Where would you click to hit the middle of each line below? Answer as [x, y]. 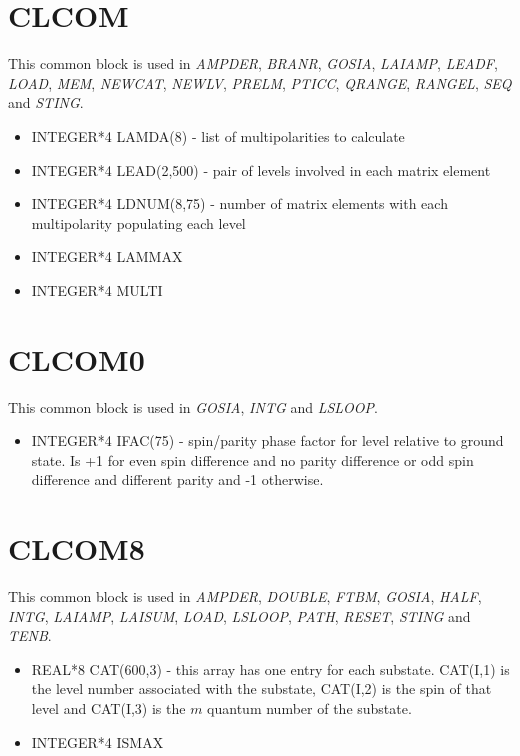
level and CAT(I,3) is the [108, 708]
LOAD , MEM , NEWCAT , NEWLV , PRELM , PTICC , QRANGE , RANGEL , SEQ [260, 82]
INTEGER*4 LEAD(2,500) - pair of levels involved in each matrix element [261, 169]
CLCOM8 [76, 548]
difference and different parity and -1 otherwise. [177, 479]
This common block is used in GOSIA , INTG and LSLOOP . [193, 406]
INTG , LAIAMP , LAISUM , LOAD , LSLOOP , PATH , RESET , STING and [239, 615]
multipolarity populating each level [138, 222]
